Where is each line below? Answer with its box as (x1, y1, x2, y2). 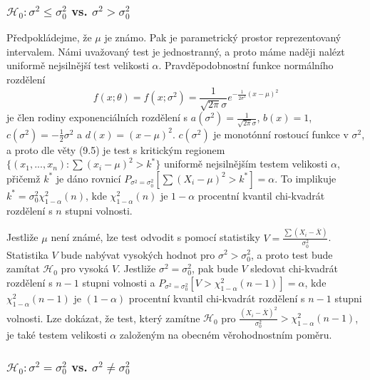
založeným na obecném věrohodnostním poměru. (119, 327, 332, 342)
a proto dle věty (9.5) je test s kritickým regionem (6, 142, 225, 157)
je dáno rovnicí (56, 170, 121, 185)
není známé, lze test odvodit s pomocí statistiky (51, 230, 260, 245)
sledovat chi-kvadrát (250, 261, 338, 276)
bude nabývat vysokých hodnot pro (61, 247, 215, 262)
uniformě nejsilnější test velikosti (6, 58, 149, 73)
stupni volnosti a (82, 274, 155, 289)
